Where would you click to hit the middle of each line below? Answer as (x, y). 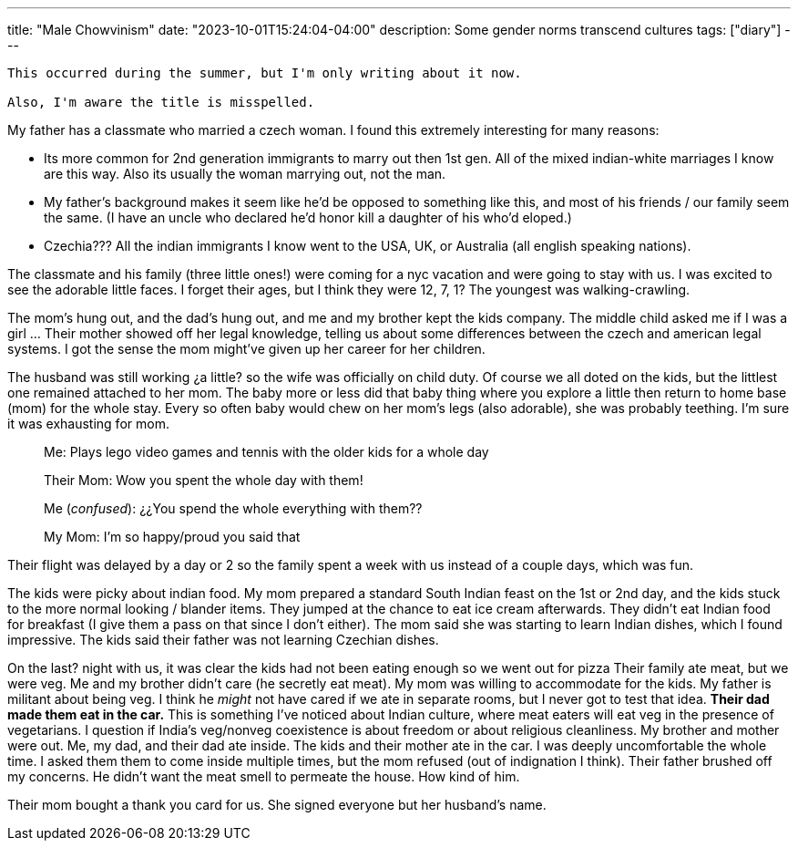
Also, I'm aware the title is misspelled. (161, 102)
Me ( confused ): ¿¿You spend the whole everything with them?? (233, 508)
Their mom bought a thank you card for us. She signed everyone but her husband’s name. (277, 805)
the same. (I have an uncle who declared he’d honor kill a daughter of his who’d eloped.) (308, 217)
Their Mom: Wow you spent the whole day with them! (204, 480)
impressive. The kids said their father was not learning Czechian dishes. (223, 640)
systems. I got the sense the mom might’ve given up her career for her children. (246, 349)
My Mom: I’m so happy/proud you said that (172, 537)
